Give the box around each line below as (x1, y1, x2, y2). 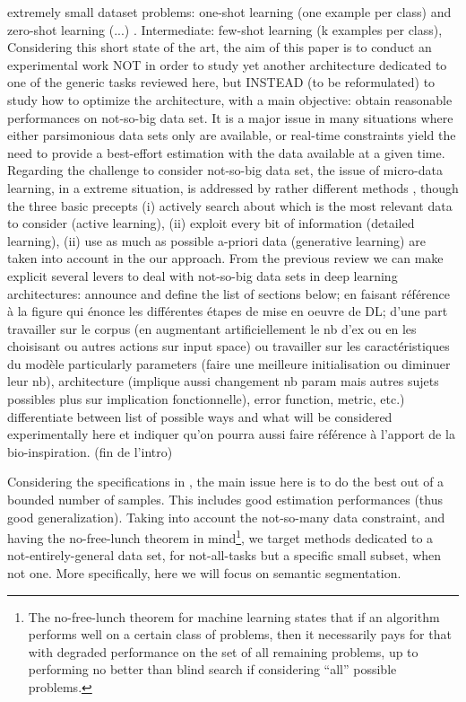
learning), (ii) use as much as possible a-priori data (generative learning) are (7, 231, 426, 250)
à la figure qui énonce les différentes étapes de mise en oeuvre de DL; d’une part (7, 302, 448, 320)
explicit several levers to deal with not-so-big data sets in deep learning (7, 266, 398, 285)
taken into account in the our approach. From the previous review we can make (7, 249, 444, 268)
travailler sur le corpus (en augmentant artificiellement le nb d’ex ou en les (7, 319, 417, 338)
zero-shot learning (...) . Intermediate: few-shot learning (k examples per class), (7, 20, 443, 39)
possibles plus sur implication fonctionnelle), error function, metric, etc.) (7, 390, 405, 408)
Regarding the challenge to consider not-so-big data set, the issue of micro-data (7, 161, 443, 180)
